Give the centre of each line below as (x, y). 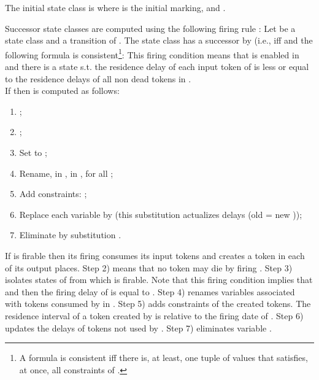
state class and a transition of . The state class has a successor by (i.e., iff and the (159, 40)
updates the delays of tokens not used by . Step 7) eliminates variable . (138, 328)
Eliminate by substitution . (70, 235)
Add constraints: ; (53, 194)
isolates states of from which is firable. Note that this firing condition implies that (159, 280)
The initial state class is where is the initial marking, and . (115, 7)
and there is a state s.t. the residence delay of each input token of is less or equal (157, 67)
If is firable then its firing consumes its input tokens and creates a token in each (155, 255)
